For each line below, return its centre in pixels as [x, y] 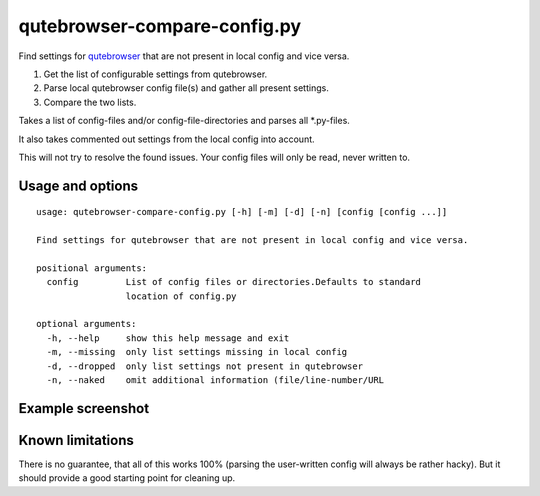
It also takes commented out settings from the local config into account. [166, 139]
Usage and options [78, 185]
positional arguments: [92, 268]
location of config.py [181, 296]
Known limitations [76, 440]
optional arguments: [86, 324]
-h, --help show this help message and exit [168, 338]
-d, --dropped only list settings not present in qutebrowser [205, 366]
